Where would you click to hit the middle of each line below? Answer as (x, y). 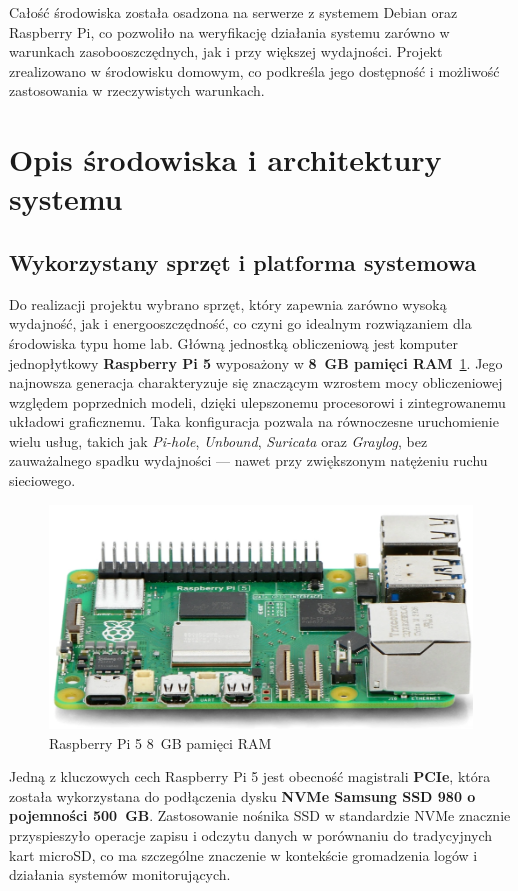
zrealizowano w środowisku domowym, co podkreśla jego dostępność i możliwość (254, 70)
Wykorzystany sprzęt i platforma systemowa (243, 261)
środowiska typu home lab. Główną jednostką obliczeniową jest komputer (233, 342)
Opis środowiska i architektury (225, 159)
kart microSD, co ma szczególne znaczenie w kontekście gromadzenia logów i (243, 854)
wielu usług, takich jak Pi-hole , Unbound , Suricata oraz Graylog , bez (218, 440)
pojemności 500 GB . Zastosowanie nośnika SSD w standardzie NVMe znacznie (260, 815)
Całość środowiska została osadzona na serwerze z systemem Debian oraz (233, 12)
